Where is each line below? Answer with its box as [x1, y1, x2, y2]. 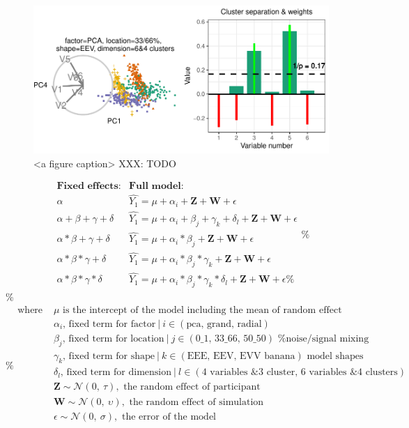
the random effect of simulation [129, 397, 264, 407]
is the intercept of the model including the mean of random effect [63, 305, 342, 315]
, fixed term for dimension [60, 367, 172, 378]
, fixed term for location [62, 333, 164, 344]
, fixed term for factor [63, 319, 156, 329]
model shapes [307, 351, 364, 361]
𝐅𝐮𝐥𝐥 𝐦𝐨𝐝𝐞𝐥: [128, 181, 184, 192]
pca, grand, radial [186, 319, 262, 329]
